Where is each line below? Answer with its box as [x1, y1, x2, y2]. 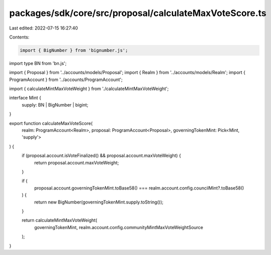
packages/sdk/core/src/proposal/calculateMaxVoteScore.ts [9, 7, 267, 18]
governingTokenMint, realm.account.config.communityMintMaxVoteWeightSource [34, 224, 203, 230]
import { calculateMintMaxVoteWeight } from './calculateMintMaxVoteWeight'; [9, 85, 169, 92]
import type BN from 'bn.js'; [9, 60, 67, 66]
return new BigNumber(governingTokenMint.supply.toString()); [34, 199, 163, 205]
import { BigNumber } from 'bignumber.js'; [19, 47, 128, 53]
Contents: [9, 34, 29, 40]
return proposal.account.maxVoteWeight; [34, 159, 119, 165]
